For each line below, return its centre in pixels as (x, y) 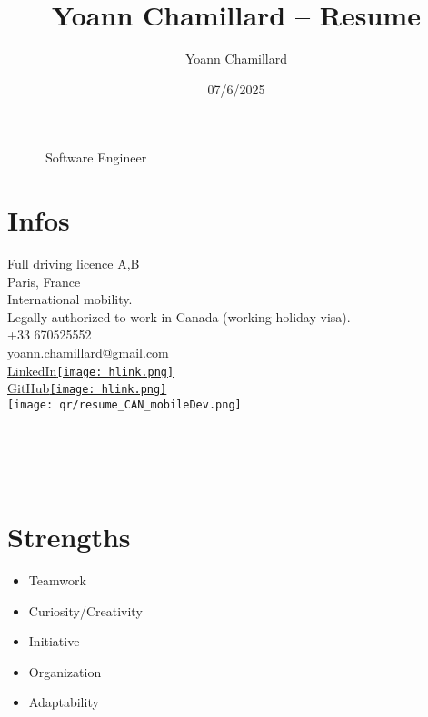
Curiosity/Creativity (85, 610)
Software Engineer (96, 157)
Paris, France (44, 281)
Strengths (69, 537)
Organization (65, 671)
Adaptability (64, 702)
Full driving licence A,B (74, 264)
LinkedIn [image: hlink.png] (91, 370)
